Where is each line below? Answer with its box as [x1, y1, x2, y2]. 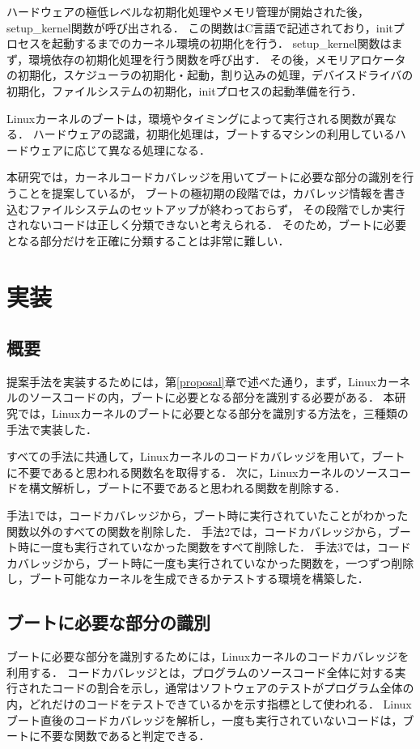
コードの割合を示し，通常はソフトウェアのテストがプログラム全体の [51, 679, 414, 696]
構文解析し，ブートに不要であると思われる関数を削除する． [28, 479, 346, 496]
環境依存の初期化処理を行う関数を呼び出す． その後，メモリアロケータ [28, 50, 406, 67]
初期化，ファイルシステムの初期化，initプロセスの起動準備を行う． [6, 82, 363, 99]
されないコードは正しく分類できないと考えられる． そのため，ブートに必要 [6, 216, 406, 233]
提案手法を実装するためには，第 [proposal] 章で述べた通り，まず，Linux [6, 372, 377, 389]
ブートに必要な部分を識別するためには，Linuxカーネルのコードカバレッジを [6, 648, 409, 665]
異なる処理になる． [108, 141, 210, 158]
